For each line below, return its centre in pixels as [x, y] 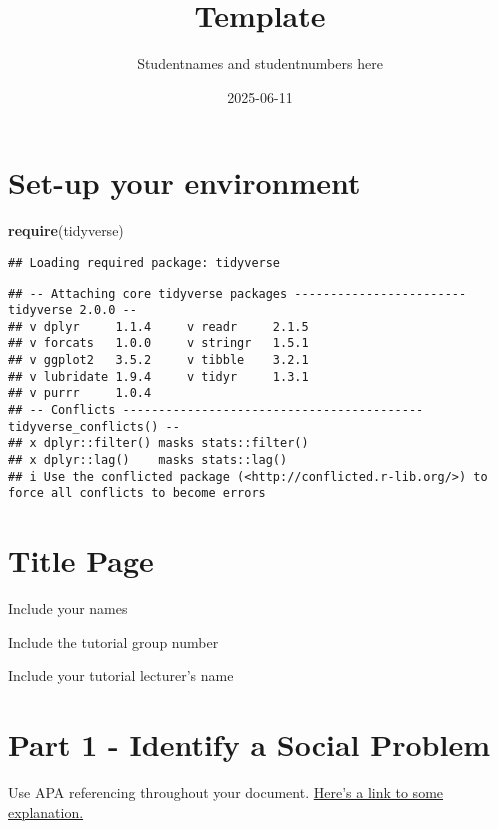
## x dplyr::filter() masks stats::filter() [158, 443]
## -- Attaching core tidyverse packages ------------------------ [237, 293]
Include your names [68, 608]
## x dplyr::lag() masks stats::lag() [148, 460]
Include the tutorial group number [113, 641]
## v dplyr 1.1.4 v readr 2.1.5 [158, 326]
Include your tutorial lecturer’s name [121, 675]
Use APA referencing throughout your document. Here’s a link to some [226, 792]
